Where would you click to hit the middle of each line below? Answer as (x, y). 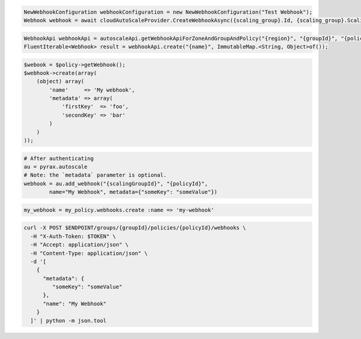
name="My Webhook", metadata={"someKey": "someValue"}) (133, 192)
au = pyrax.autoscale (56, 167)
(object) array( (60, 82)
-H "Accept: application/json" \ (79, 245)
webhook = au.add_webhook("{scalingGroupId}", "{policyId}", (116, 183)
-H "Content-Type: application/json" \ (89, 253)
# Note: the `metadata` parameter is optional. (95, 175)
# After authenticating (59, 158)
